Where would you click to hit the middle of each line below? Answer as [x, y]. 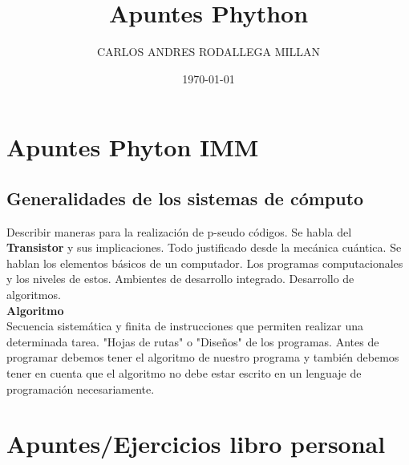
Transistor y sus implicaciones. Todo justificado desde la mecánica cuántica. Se [204, 247]
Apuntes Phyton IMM [133, 147]
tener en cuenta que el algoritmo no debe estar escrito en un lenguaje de [184, 373]
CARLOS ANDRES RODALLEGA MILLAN [209, 52]
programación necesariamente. [81, 388]
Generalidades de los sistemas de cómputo [185, 198]
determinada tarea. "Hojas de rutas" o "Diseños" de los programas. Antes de [193, 341]
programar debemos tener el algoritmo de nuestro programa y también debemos [203, 357]
